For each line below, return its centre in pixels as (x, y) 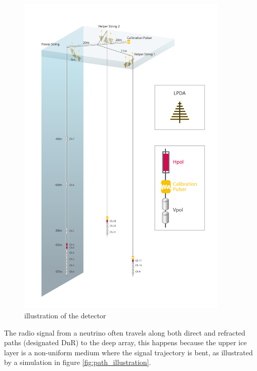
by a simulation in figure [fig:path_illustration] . (78, 362)
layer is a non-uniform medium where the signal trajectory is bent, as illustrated (128, 352)
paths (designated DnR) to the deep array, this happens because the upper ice (125, 342)
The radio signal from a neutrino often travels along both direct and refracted (125, 332)
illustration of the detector (65, 316)
